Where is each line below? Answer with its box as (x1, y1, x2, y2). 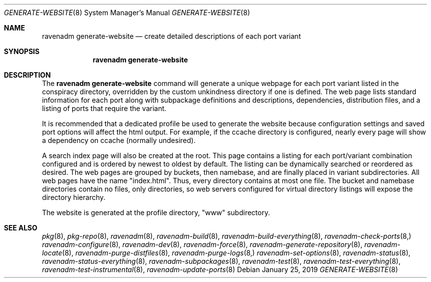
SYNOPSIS (4, 47, 40, 56)
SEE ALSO (4, 224, 37, 232)
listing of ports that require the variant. (42, 104, 167, 113)
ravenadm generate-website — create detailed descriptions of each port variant (42, 32, 301, 40)
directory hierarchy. (42, 193, 106, 201)
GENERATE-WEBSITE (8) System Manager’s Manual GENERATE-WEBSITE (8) (4, 8, 250, 17)
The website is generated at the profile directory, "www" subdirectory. (42, 208, 270, 217)
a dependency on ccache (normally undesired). (42, 136, 196, 144)
